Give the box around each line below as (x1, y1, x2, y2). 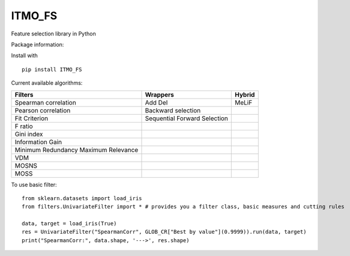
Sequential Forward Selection (145, 114, 228, 123)
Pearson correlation (14, 106, 71, 114)
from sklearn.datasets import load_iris (22, 195, 142, 201)
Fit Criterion (14, 114, 49, 123)
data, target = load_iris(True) (22, 220, 117, 227)
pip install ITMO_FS (22, 66, 82, 73)
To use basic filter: (11, 181, 57, 188)
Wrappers (145, 90, 174, 99)
